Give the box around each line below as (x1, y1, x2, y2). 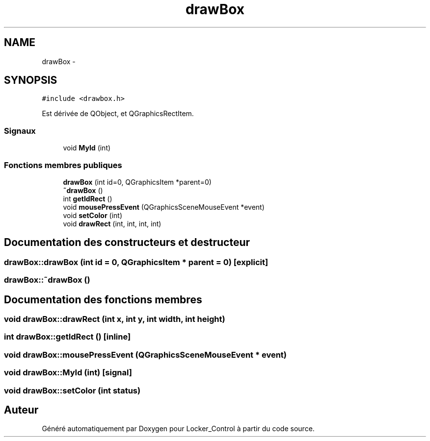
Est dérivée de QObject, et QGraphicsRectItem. (42, 109, 194, 118)
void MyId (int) (63, 144, 111, 152)
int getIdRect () (63, 194, 112, 203)
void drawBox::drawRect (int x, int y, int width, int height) (4, 314, 225, 324)
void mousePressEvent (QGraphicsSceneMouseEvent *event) (63, 202, 265, 211)
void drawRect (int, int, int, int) (63, 219, 161, 228)
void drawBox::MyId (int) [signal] (4, 367, 132, 378)
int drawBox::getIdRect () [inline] (4, 332, 131, 342)
